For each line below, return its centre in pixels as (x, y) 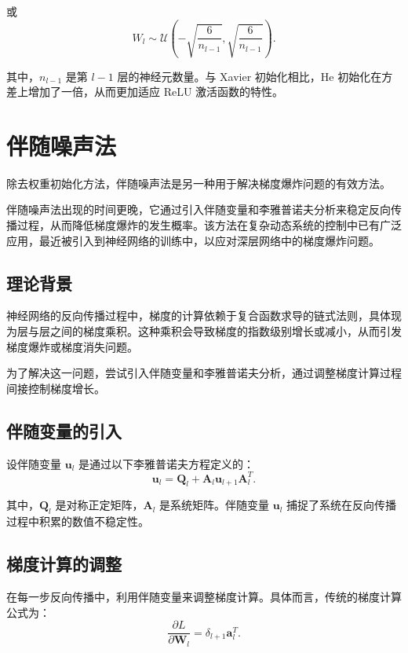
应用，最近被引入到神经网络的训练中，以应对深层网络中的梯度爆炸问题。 (193, 240)
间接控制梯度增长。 (56, 388)
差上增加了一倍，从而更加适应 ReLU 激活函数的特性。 (145, 92)
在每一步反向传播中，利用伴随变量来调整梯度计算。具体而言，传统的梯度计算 (204, 597)
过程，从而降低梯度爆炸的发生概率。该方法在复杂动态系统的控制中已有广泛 (209, 225)
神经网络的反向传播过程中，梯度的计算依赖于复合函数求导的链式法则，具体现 (204, 315)
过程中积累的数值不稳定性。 (78, 521)
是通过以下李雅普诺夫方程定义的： (166, 463)
